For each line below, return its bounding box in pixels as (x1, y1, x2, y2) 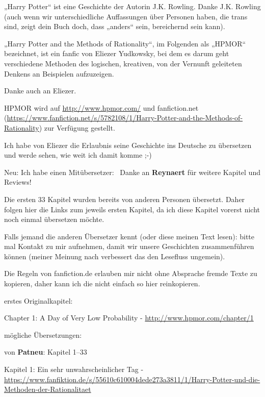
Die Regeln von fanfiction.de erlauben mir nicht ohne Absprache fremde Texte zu (4, 268, 257, 279)
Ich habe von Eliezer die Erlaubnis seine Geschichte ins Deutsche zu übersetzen (4, 139, 252, 150)
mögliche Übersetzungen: (4, 329, 82, 340)
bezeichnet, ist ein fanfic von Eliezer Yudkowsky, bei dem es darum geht (4, 48, 229, 59)
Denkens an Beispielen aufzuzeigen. (4, 68, 114, 79)
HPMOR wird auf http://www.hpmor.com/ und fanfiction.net (4, 102, 199, 113)
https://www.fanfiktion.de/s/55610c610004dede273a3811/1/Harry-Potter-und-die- (4, 374, 260, 384)
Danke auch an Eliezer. (4, 85, 76, 96)
